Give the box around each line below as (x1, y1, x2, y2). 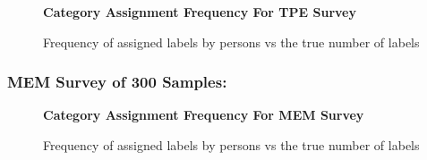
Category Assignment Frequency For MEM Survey (43, 105, 364, 124)
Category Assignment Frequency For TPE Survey (43, 3, 356, 21)
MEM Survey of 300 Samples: (7, 71, 227, 93)
